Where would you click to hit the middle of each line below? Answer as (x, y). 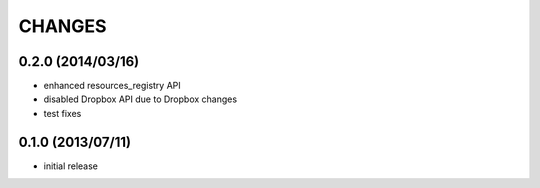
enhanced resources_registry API (112, 86)
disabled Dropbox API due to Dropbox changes (140, 99)
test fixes (62, 113)
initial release (71, 166)
